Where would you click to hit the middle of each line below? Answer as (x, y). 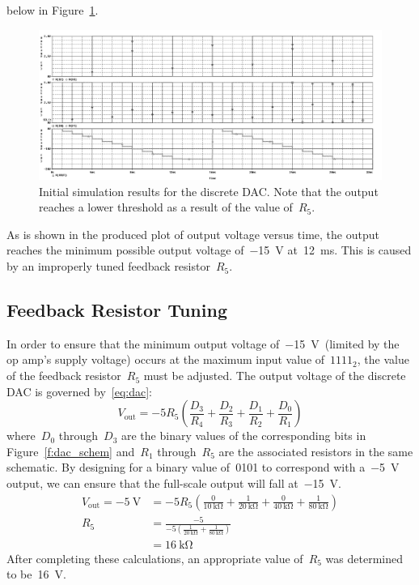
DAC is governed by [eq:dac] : (79, 391)
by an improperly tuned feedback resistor (108, 266)
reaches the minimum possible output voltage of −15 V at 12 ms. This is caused (209, 250)
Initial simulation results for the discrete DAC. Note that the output (209, 191)
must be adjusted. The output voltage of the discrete (275, 376)
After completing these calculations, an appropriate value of (155, 558)
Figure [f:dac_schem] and (71, 451)
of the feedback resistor (64, 376)
